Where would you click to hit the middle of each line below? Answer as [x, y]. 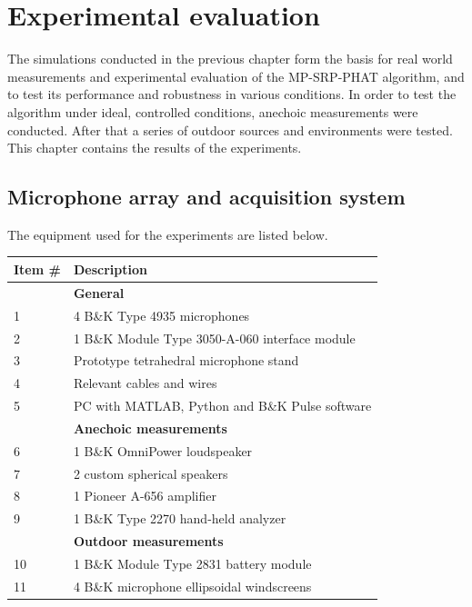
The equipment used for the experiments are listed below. [168, 234]
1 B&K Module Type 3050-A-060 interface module [214, 338]
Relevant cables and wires [145, 383]
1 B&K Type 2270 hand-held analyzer [180, 518]
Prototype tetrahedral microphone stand [186, 360]
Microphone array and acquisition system [206, 197]
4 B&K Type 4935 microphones [161, 315]
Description [110, 269]
